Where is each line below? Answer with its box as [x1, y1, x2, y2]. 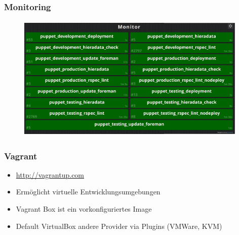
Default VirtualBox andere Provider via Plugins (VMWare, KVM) [16, 220, 222, 231]
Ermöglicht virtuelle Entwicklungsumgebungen [16, 186, 161, 197]
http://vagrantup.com [16, 169, 85, 180]
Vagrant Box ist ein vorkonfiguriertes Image [16, 203, 152, 214]
